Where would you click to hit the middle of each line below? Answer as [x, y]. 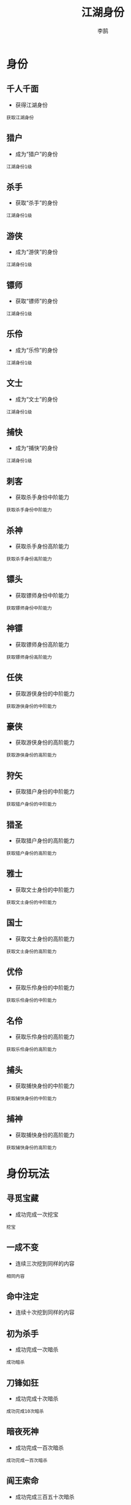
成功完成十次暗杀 [37, 1399]
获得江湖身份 [31, 104]
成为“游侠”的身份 [36, 252]
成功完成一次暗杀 [37, 1350]
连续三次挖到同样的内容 [45, 1263]
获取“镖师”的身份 [36, 301]
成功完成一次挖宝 [37, 1214]
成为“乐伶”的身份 [36, 350]
